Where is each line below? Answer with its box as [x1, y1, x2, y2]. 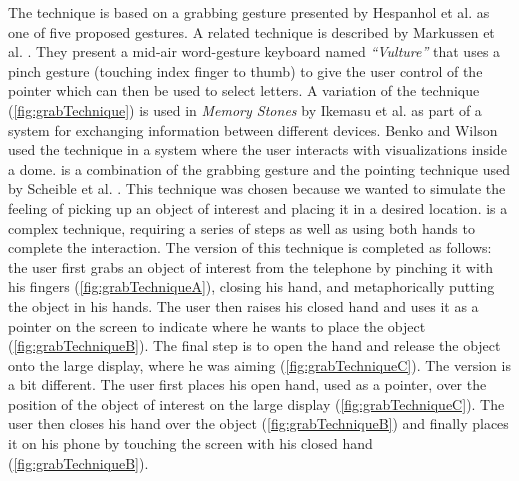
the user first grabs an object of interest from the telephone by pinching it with [8, 256, 494, 277]
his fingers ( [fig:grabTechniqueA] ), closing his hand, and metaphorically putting [8, 276, 495, 297]
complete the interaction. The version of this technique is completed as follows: [8, 237, 492, 258]
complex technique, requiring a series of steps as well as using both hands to [8, 217, 475, 238]
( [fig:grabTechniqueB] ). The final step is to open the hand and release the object [8, 335, 501, 356]
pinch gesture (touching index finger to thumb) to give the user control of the [8, 60, 483, 81]
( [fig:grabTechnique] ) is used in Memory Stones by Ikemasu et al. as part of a [8, 99, 482, 120]
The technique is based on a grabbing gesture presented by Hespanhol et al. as [8, 2, 490, 22]
